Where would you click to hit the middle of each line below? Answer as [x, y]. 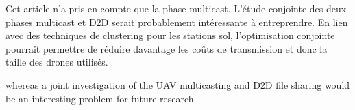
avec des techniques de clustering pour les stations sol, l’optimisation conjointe [170, 35]
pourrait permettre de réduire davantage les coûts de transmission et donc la [167, 48]
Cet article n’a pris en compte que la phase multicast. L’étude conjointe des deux [176, 8]
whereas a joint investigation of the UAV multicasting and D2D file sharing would [178, 84]
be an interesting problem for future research [100, 98]
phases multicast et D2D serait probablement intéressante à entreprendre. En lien [177, 22]
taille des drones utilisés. [57, 62]
